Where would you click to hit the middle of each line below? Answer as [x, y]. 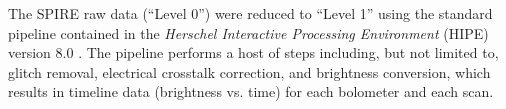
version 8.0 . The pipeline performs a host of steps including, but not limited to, [253, 52]
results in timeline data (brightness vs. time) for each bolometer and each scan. [251, 91]
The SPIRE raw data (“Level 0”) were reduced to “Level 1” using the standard [250, 13]
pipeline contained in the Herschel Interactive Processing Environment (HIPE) [248, 32]
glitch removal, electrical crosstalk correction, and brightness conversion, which [249, 71]
